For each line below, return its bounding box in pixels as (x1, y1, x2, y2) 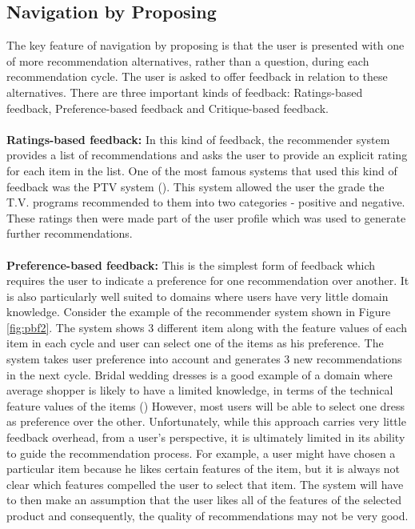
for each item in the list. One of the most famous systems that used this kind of (6, 162, 397, 178)
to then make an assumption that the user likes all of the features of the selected (6, 491, 401, 508)
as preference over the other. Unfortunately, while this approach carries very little (6, 413, 406, 430)
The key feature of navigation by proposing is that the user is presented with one (6, 37, 405, 54)
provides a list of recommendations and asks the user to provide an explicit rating (6, 146, 408, 163)
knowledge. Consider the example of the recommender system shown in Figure (6, 303, 391, 320)
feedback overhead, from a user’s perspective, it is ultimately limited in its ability (6, 429, 405, 446)
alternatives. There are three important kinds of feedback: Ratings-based (6, 83, 363, 100)
